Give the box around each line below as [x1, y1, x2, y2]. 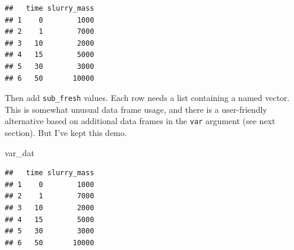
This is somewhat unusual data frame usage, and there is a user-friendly [5, 103, 267, 115]
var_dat [5, 146, 34, 159]
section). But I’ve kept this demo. [5, 126, 127, 139]
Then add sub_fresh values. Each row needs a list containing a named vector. [5, 91, 290, 104]
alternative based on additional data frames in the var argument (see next [5, 115, 276, 127]
